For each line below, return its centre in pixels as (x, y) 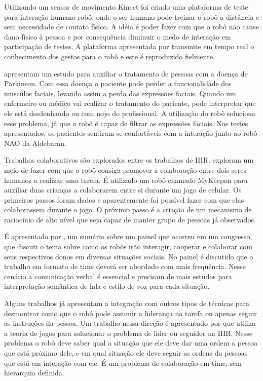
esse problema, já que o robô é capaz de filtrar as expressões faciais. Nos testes (126, 123)
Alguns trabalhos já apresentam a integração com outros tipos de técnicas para (127, 303)
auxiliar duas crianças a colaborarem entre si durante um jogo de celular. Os (123, 190)
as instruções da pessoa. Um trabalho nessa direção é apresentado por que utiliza (130, 323)
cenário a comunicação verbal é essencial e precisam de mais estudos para (118, 276)
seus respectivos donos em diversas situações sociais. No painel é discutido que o (129, 256)
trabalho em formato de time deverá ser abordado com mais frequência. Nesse (125, 266)
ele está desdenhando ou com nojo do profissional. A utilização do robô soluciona (130, 113)
